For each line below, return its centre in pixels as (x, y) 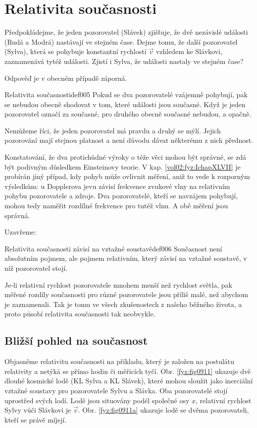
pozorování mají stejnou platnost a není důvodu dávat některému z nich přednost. (129, 140)
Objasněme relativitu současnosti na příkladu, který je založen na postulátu (120, 361)
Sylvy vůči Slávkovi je (38, 410)
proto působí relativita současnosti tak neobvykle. (80, 314)
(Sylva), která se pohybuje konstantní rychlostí (76, 51)
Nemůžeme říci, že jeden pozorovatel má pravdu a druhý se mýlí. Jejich (113, 130)
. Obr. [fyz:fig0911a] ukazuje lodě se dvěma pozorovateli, (163, 410)
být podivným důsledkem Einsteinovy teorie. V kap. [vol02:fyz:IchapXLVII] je (123, 166)
